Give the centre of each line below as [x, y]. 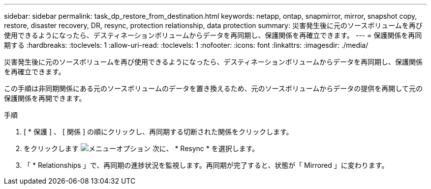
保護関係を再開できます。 [45, 98]
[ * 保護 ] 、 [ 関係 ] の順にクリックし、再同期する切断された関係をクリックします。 [158, 132]
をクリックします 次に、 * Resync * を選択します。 [141, 148]
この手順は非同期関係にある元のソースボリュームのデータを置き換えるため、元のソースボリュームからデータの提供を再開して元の [213, 88]
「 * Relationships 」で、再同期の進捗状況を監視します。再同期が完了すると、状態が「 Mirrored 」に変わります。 [206, 165]
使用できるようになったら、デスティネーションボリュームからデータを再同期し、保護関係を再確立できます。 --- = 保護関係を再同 [213, 35]
